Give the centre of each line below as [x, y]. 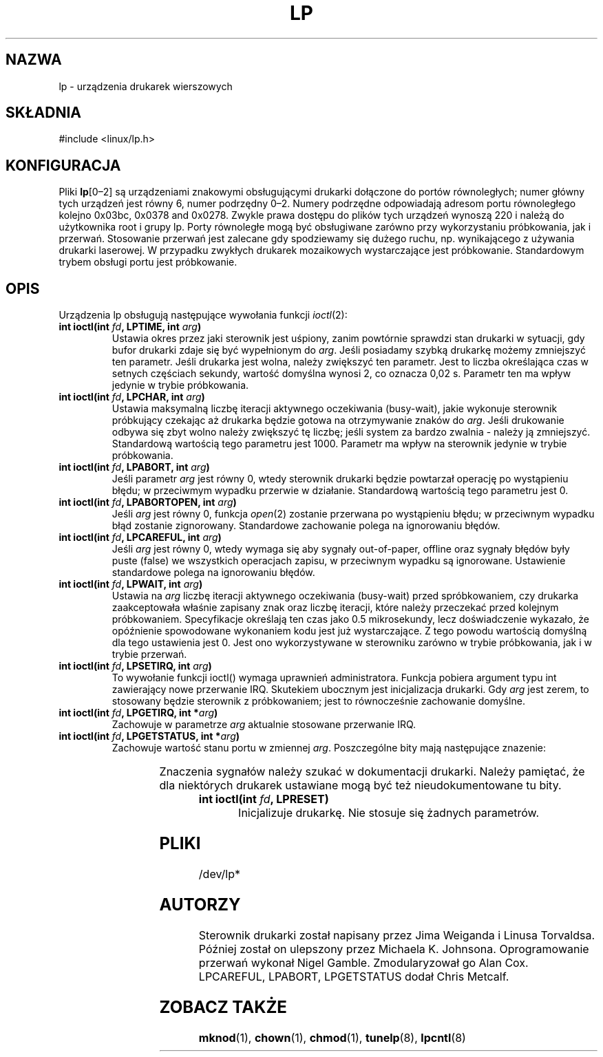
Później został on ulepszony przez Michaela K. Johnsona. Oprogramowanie [394, 949]
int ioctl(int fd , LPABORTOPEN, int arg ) [148, 502]
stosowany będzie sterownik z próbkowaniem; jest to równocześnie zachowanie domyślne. [318, 701]
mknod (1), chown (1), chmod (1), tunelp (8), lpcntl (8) [332, 1037]
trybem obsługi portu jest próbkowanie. [148, 262]
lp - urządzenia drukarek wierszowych [146, 86]
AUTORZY [200, 904]
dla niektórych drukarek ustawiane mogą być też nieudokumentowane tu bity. [360, 786]
